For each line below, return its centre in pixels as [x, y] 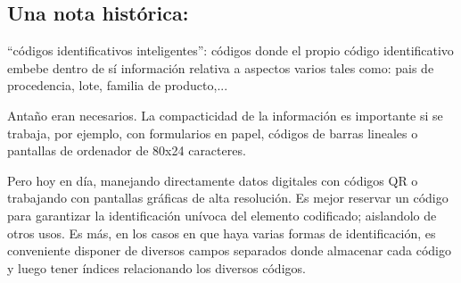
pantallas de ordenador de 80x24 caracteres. [127, 150]
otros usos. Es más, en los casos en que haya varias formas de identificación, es [222, 233]
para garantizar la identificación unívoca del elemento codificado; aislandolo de [222, 215]
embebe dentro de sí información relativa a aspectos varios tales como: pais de [221, 67]
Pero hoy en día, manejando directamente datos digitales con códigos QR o [213, 180]
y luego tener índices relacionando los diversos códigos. [156, 267]
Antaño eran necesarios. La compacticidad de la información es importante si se [225, 115]
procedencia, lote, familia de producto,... [118, 85]
